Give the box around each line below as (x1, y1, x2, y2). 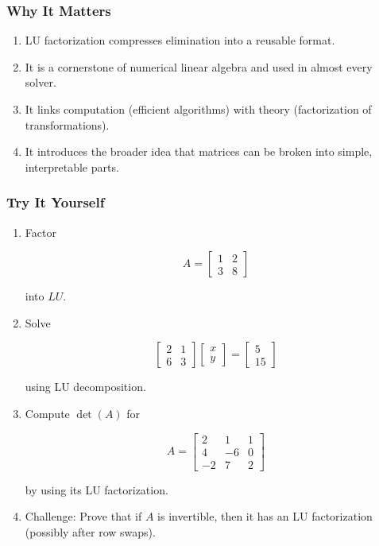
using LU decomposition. (25, 378, 146, 395)
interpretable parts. (25, 158, 119, 175)
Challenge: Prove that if (25, 508, 142, 525)
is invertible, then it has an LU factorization (157, 508, 373, 525)
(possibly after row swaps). (25, 523, 156, 540)
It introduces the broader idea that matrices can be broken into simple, (25, 143, 373, 160)
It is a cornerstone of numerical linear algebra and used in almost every (25, 58, 373, 75)
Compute (25, 405, 70, 421)
